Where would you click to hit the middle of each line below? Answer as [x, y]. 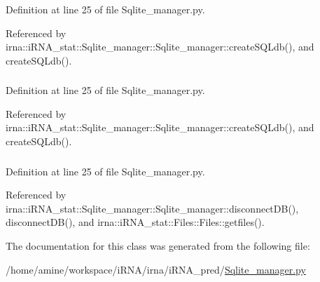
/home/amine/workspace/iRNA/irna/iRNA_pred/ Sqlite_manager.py [156, 269]
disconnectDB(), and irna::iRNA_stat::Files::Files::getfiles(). [135, 222]
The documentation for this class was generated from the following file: [158, 245]
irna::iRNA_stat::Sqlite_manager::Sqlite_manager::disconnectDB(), [152, 208]
